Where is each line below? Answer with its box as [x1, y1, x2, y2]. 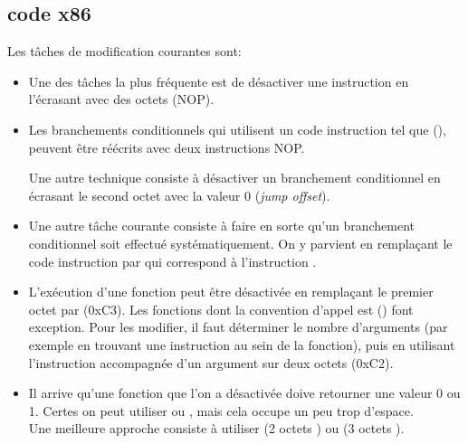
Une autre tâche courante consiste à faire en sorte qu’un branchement [28, 216, 415, 235]
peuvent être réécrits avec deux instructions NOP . [28, 137, 305, 156]
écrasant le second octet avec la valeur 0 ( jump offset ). [28, 185, 330, 204]
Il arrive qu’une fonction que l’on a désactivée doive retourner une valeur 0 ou [28, 383, 461, 402]
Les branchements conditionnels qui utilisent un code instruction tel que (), [28, 119, 446, 138]
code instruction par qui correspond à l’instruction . [28, 251, 317, 270]
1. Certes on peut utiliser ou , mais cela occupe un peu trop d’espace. [28, 401, 414, 420]
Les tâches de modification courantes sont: [7, 42, 242, 61]
